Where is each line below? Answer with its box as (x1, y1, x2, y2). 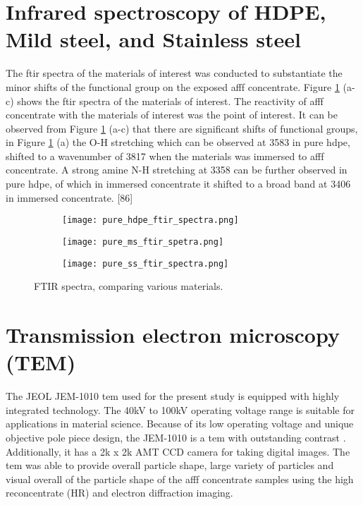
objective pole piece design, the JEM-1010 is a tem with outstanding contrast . (6, 430, 346, 444)
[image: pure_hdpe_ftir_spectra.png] (62, 215, 239, 226)
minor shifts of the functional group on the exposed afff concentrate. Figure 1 (6, 79, 340, 94)
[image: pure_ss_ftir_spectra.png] (62, 258, 229, 269)
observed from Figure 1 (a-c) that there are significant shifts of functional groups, (6, 121, 358, 135)
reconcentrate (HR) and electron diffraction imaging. (6, 485, 233, 500)
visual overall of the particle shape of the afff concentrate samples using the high (6, 471, 354, 486)
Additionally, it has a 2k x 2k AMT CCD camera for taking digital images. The (6, 444, 350, 458)
